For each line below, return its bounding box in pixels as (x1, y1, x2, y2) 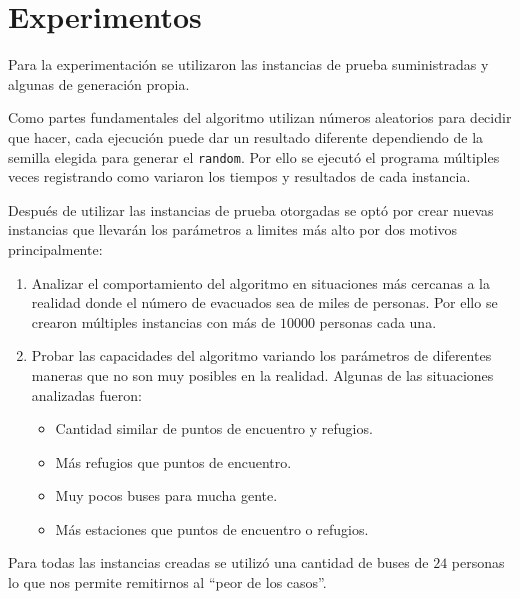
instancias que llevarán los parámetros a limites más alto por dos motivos (8, 219, 458, 240)
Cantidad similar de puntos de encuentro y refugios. (55, 418, 373, 439)
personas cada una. (319, 311, 437, 332)
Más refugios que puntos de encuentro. (55, 451, 292, 472)
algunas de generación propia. (8, 73, 190, 94)
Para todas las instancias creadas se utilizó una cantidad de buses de (8, 552, 429, 573)
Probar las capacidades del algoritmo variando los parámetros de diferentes (31, 345, 492, 366)
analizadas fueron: (31, 384, 142, 405)
